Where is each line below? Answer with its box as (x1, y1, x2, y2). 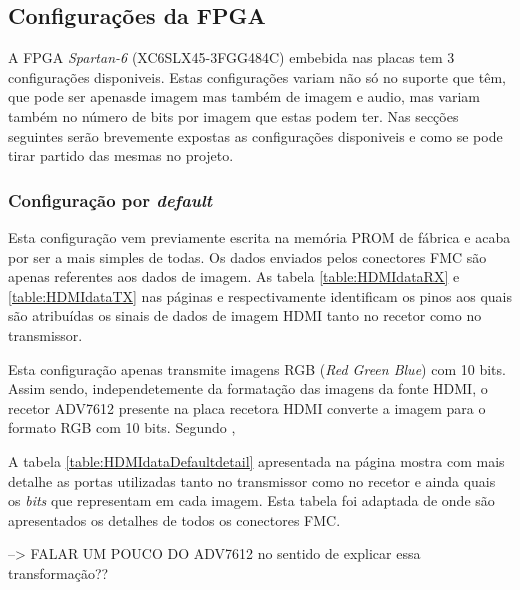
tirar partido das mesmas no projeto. (8, 145, 234, 166)
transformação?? (8, 562, 109, 583)
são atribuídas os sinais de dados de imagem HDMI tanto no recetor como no (8, 305, 482, 326)
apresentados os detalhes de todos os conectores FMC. (8, 509, 341, 530)
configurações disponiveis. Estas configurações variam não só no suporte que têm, (8, 66, 506, 87)
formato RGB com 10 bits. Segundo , (8, 417, 236, 438)
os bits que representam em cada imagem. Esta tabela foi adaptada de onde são (8, 490, 495, 511)
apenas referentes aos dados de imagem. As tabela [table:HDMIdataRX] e (8, 266, 460, 287)
